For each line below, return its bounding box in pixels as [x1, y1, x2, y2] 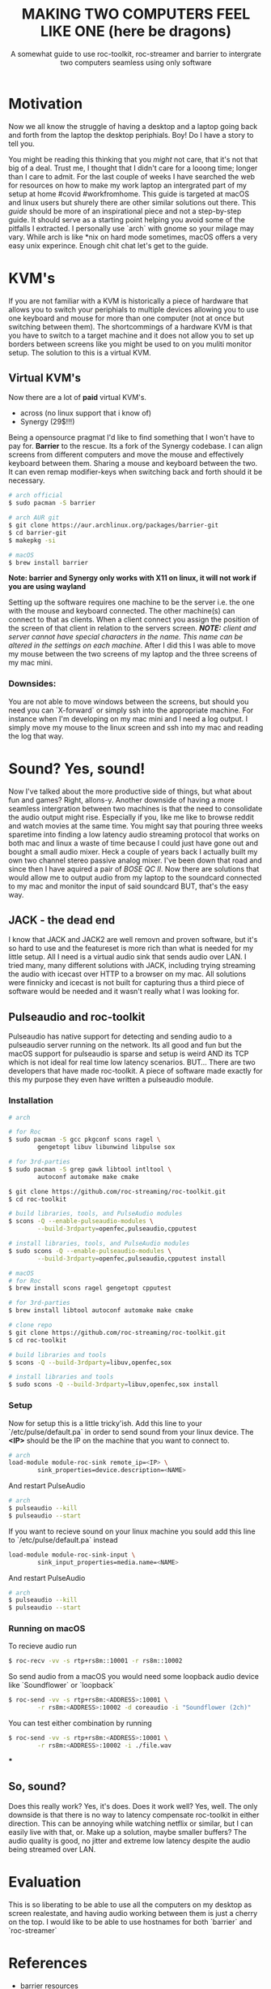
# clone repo [8, 1321, 53, 1329]
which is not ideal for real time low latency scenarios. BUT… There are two [8, 1057, 256, 1067]
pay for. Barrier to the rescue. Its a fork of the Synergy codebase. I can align [8, 441, 263, 451]
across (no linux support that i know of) [19, 408, 152, 418]
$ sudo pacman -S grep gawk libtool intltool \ [8, 1165, 172, 1173]
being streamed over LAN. [8, 1844, 96, 1854]
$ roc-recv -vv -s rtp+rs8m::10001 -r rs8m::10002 [8, 1657, 183, 1665]
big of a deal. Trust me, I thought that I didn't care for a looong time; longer [8, 163, 258, 173]
